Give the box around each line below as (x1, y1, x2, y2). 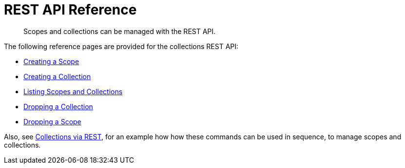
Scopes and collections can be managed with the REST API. (23, 27, 216, 35)
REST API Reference (4, 1, 137, 18)
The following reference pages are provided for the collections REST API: (4, 42, 239, 50)
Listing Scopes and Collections (23, 87, 123, 96)
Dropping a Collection (23, 102, 93, 111)
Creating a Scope (23, 57, 79, 66)
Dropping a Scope (23, 117, 81, 126)
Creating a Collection (23, 72, 91, 81)
